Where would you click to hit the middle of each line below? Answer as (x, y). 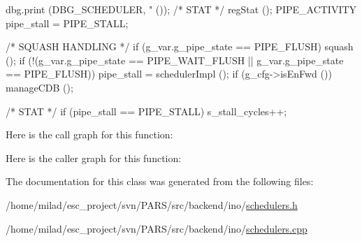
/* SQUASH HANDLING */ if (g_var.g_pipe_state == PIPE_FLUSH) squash (180, 46)
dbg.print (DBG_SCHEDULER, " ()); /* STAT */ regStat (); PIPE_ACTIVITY (181, 9)
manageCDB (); (39, 87)
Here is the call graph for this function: (89, 134)
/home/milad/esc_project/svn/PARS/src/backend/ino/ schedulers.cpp (157, 228)
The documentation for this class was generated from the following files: (160, 181)
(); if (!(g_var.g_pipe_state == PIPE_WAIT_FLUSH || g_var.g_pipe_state (175, 60)
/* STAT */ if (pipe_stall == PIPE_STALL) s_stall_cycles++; (146, 111)
